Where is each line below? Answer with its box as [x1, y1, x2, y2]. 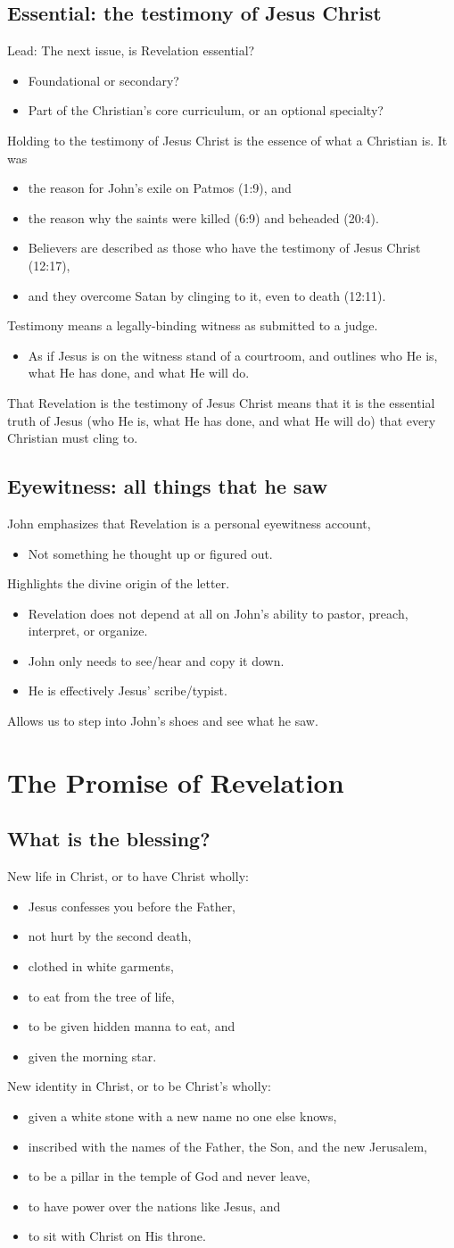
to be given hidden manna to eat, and [28, 1017, 235, 1036]
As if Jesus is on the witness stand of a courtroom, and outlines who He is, [28, 345, 438, 364]
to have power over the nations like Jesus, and [28, 1196, 281, 1215]
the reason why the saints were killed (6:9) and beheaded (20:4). [28, 208, 379, 227]
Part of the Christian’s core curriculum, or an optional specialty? [28, 101, 384, 120]
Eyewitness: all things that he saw [7, 472, 328, 500]
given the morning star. [28, 1046, 157, 1065]
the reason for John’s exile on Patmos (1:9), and [28, 179, 292, 197]
